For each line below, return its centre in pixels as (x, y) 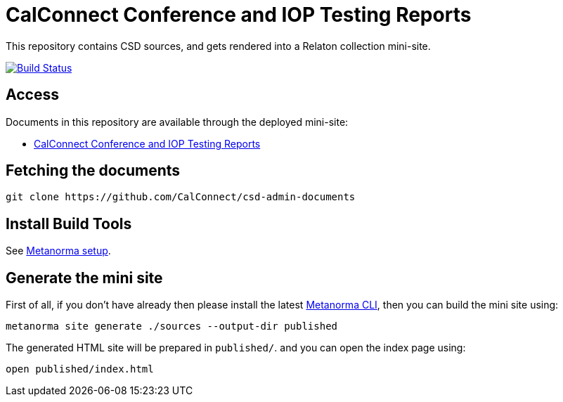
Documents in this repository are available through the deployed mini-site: (177, 122)
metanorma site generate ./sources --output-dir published (172, 326)
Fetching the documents (93, 171)
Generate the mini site (84, 278)
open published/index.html (80, 369)
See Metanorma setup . (58, 251)
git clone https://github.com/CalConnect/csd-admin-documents (181, 197)
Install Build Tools (69, 223)
